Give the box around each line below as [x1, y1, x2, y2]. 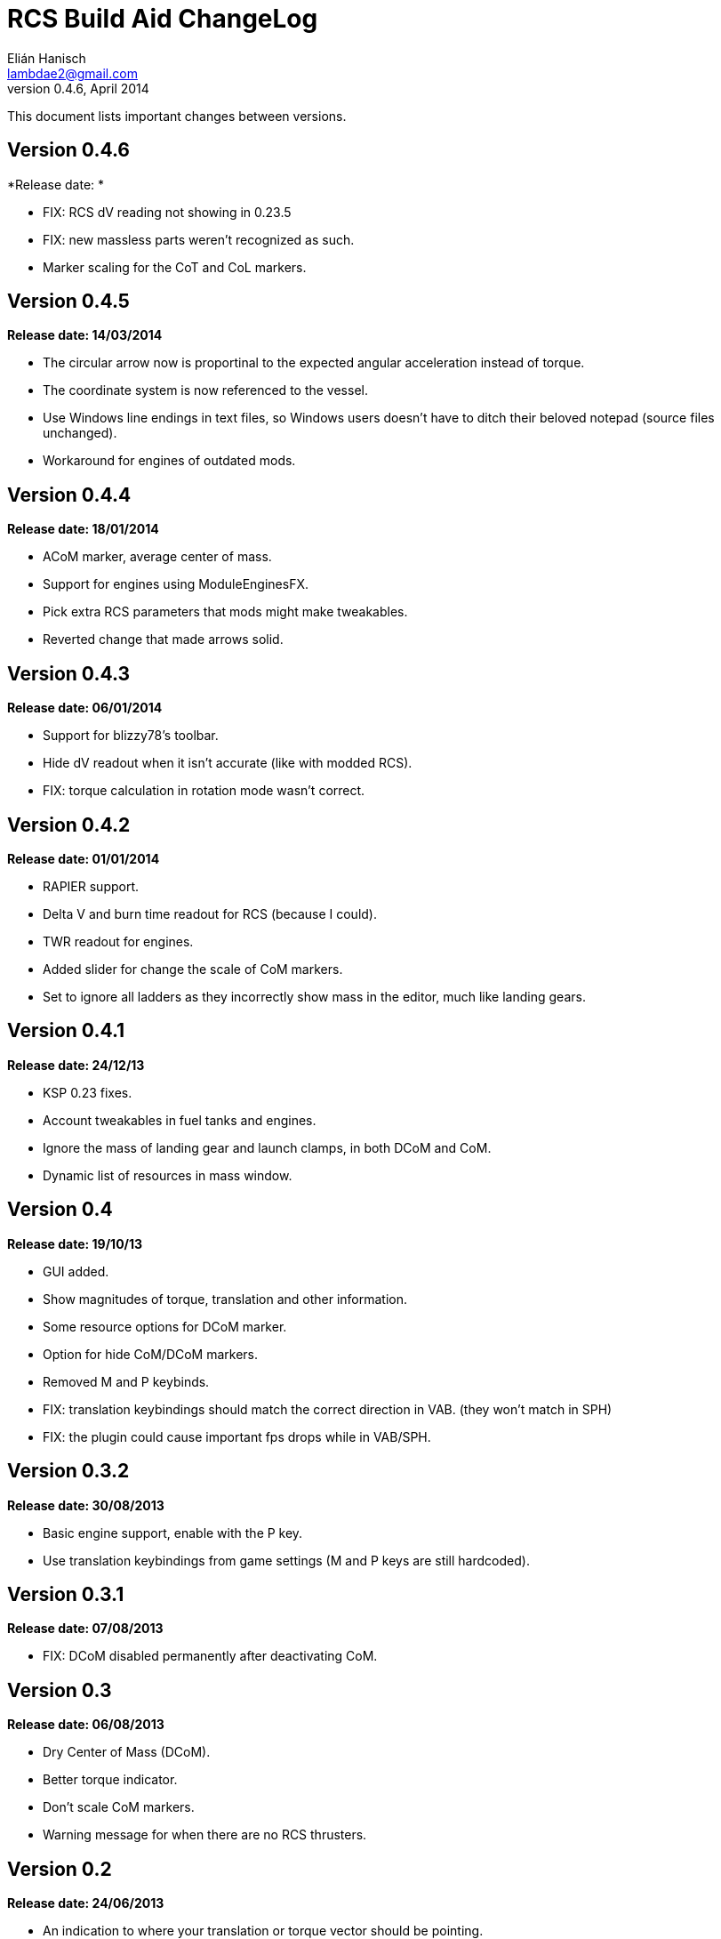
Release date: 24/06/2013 [7, 1895, 164, 1911]
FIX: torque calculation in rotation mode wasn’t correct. [43, 783, 365, 799]
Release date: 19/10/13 [7, 1235, 143, 1251]
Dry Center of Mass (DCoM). [43, 1744, 211, 1760]
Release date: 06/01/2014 [7, 700, 163, 716]
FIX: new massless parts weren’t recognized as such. [43, 231, 355, 247]
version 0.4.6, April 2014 [7, 80, 149, 96]
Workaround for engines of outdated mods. [43, 453, 296, 469]
